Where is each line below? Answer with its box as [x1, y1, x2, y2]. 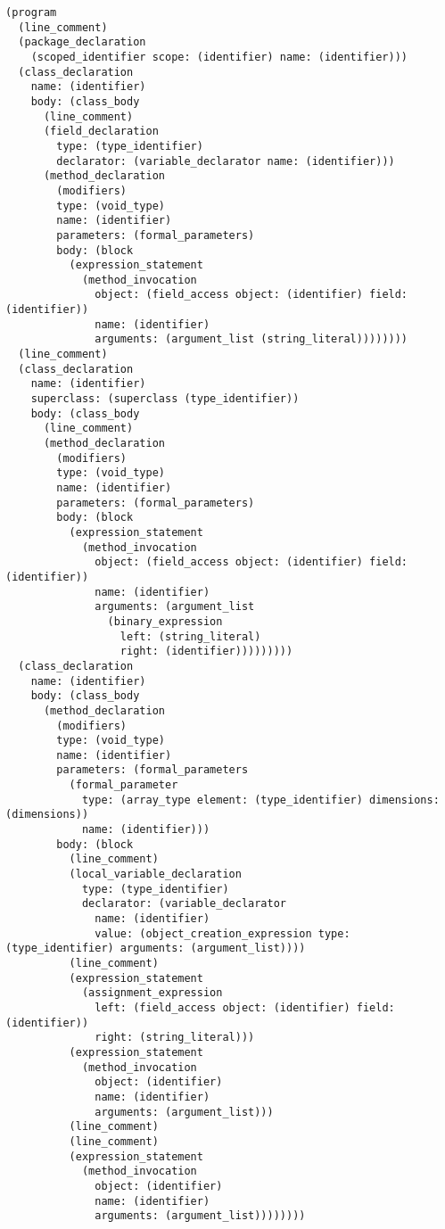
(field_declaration [43, 125, 159, 138]
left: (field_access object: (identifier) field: [95, 1001, 395, 1014]
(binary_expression [107, 614, 223, 628]
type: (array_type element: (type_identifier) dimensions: [81, 793, 440, 806]
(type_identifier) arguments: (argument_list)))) [5, 942, 306, 955]
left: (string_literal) [119, 630, 261, 643]
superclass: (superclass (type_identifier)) [30, 392, 300, 406]
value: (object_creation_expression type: [95, 927, 350, 940]
